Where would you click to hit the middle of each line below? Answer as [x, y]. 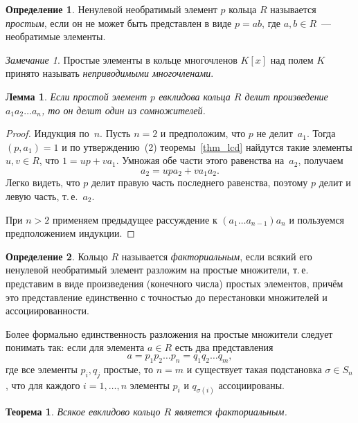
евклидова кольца [195, 96]
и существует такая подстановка [254, 369]
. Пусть [115, 133]
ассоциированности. [47, 310]
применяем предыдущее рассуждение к [135, 219]
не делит [275, 133]
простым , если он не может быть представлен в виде [119, 22]
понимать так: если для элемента [75, 347]
